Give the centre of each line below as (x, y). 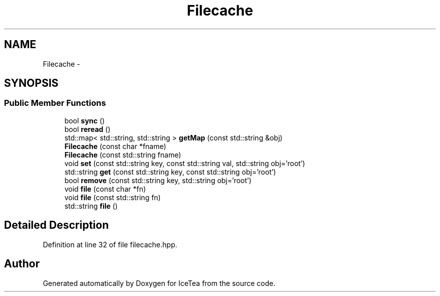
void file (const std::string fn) (113, 197)
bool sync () (85, 120)
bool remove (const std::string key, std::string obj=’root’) (158, 180)
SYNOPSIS (31, 83)
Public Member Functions (55, 103)
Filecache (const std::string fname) (123, 155)
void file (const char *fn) (105, 189)
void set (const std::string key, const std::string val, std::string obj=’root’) (185, 163)
